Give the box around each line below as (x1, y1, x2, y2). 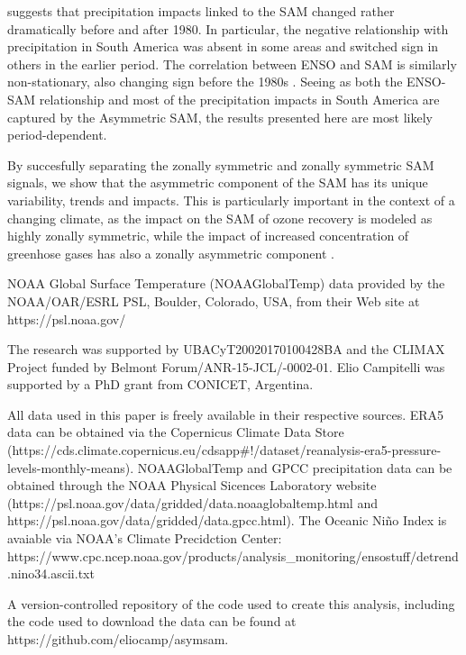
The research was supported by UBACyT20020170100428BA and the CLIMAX (7, 340, 445, 359)
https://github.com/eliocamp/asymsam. (7, 630, 229, 648)
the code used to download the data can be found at (7, 612, 297, 631)
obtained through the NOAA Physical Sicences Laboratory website (7, 476, 377, 495)
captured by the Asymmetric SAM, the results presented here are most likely (7, 107, 433, 126)
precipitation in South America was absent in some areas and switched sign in (7, 37, 439, 56)
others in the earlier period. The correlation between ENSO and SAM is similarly (7, 54, 457, 73)
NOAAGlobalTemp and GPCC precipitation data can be (137, 458, 452, 477)
